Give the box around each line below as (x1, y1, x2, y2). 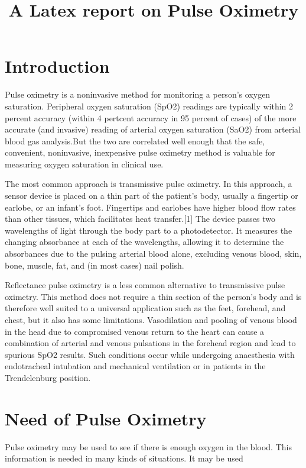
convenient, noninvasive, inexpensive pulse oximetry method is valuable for (5, 146, 275, 159)
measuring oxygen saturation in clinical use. (5, 157, 164, 170)
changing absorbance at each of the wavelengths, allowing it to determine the (5, 235, 284, 248)
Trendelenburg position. (5, 371, 91, 383)
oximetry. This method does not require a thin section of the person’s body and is (5, 290, 302, 302)
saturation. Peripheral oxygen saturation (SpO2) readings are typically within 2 (5, 99, 294, 112)
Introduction (5, 54, 110, 78)
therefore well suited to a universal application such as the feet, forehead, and (5, 302, 286, 314)
